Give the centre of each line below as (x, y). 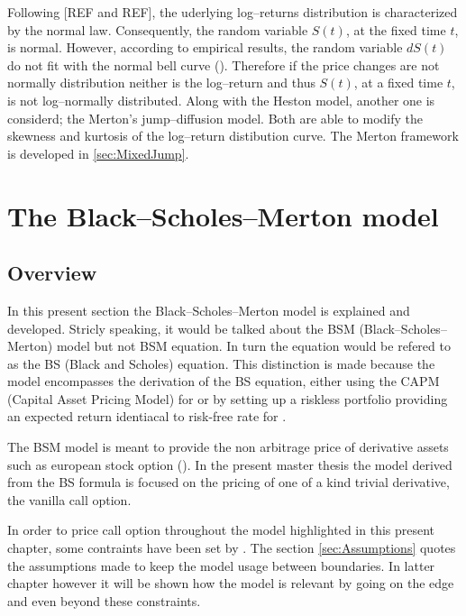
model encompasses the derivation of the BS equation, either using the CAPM (224, 381)
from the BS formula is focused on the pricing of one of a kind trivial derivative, (228, 482)
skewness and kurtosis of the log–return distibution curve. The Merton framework (233, 136)
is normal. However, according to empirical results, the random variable (205, 47)
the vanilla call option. (69, 499)
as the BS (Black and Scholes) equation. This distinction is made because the (221, 363)
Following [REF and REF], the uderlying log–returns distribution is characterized (233, 12)
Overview (52, 273)
